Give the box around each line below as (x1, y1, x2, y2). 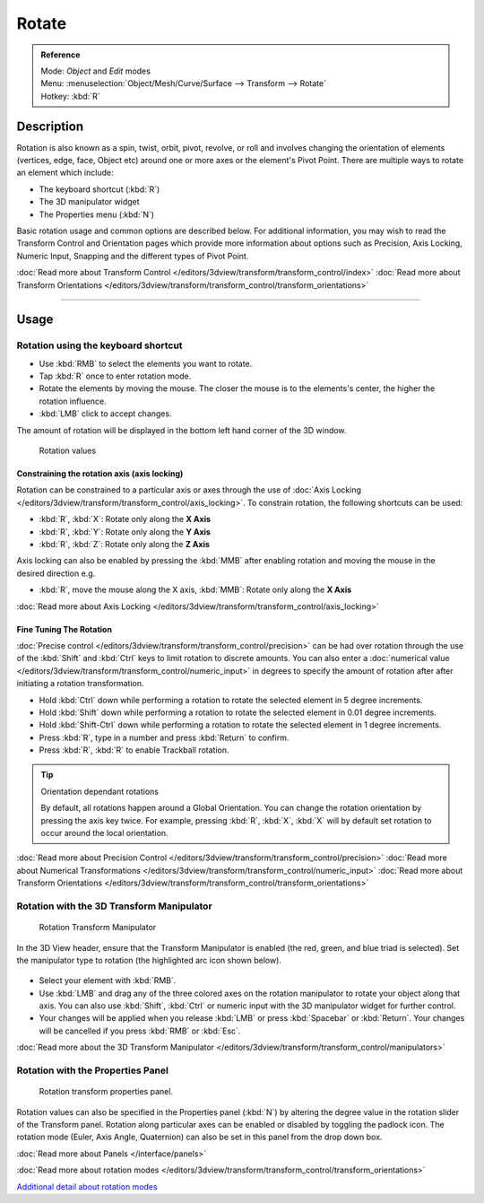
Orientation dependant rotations (40, 786, 159, 797)
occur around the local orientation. (40, 828, 169, 839)
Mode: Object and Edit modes (40, 65, 151, 76)
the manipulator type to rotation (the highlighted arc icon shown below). (16, 955, 282, 965)
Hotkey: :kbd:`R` (40, 91, 100, 101)
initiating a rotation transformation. (16, 678, 144, 689)
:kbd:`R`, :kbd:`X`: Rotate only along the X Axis (39, 514, 211, 525)
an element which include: (16, 167, 114, 179)
